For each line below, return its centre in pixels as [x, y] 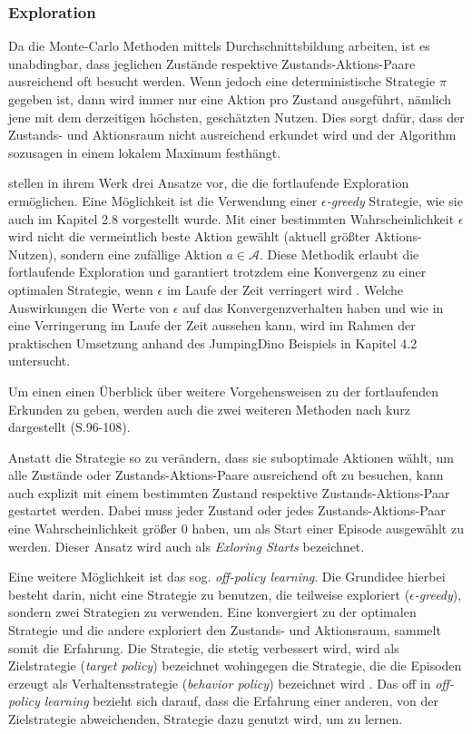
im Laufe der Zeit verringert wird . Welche [285, 289]
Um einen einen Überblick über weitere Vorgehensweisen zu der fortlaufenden [224, 391]
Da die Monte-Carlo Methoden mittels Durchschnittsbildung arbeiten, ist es [219, 46]
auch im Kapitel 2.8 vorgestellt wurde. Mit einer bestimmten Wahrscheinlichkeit [231, 218]
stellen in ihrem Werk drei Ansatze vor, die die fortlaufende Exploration [209, 183]
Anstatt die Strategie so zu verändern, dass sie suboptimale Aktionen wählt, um [231, 457]
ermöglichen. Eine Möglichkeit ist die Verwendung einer [163, 200]
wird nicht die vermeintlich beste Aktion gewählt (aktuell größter [189, 236]
